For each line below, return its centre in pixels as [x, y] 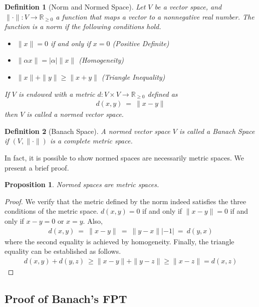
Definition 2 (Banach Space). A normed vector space [87, 131]
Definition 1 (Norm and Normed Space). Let [75, 7]
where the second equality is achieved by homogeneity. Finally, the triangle [119, 241]
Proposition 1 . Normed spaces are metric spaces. [82, 184]
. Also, [93, 220]
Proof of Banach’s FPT [66, 298]
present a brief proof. [37, 167]
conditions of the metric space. [52, 211]
